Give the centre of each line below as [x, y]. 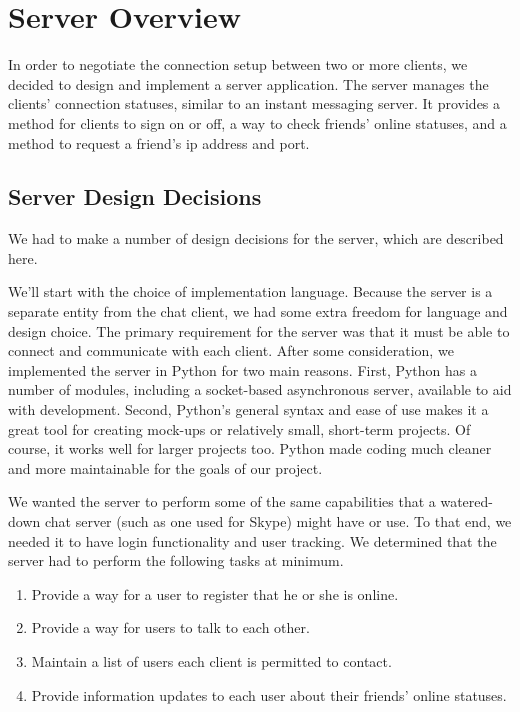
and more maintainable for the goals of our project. [165, 467]
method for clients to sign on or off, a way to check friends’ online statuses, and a [257, 122]
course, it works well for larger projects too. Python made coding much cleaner [250, 448]
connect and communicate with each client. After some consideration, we [231, 350]
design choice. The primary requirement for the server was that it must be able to [259, 330]
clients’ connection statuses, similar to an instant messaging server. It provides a [254, 103]
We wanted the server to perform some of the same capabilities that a [222, 501]
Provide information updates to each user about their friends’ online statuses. [269, 694]
